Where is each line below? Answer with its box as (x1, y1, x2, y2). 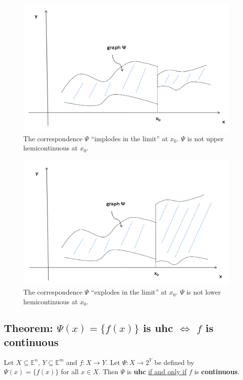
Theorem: (4, 320, 53, 335)
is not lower (186, 287, 221, 297)
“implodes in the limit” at (91, 133, 168, 143)
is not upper (187, 133, 224, 143)
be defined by (154, 357, 194, 367)
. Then (98, 366, 118, 377)
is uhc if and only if (127, 366, 187, 377)
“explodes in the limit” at (91, 287, 167, 297)
